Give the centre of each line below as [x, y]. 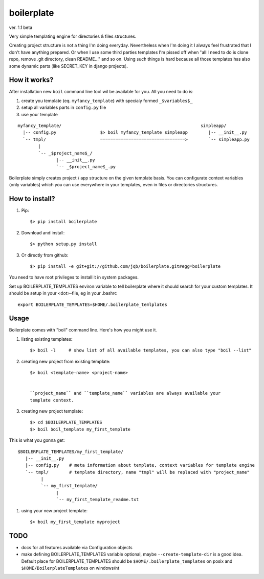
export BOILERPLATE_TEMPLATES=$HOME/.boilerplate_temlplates [92, 304]
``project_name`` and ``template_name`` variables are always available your [125, 393]
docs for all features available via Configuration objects [77, 547]
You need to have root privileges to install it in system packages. [74, 277]
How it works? [31, 80]
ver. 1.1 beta [21, 27]
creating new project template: [52, 411]
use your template [40, 114]
